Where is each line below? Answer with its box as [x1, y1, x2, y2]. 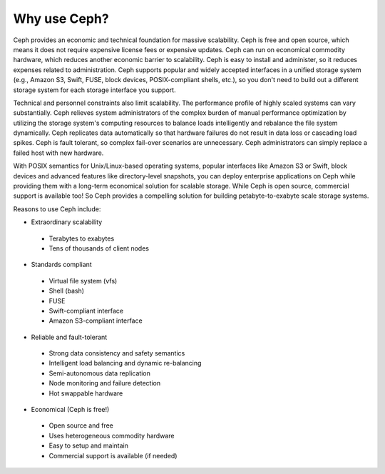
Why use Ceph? [13, 11, 110, 26]
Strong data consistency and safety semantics [48, 349, 185, 358]
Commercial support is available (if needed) [48, 451, 178, 460]
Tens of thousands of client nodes [48, 243, 150, 253]
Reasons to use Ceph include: [13, 204, 101, 213]
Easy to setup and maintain [48, 441, 128, 450]
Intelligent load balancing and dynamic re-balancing [48, 359, 202, 368]
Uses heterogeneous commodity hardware [48, 431, 175, 440]
